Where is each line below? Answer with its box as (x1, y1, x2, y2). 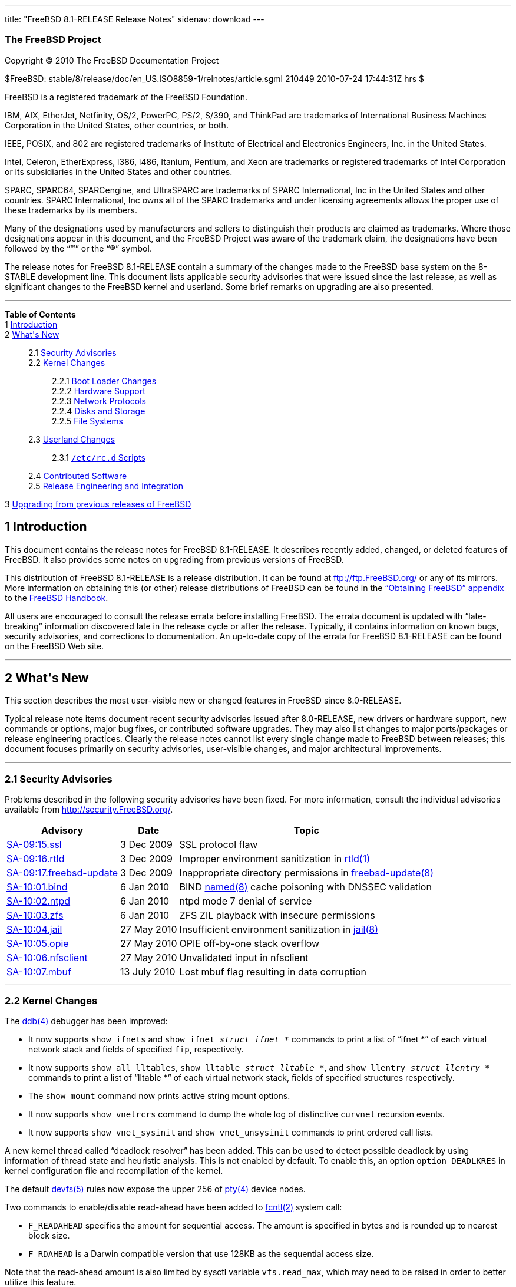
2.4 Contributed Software (28, 470, 127, 481)
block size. (28, 1230, 70, 1240)
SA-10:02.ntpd (6, 895, 71, 907)
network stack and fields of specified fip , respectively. (28, 1044, 244, 1054)
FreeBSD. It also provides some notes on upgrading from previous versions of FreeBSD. (5, 554, 344, 565)
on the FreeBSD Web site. (5, 641, 104, 651)
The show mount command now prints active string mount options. (28, 1090, 290, 1101)
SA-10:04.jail (6, 923, 62, 936)
